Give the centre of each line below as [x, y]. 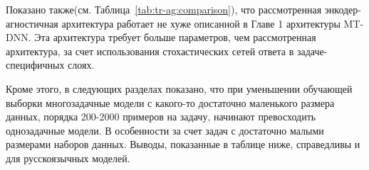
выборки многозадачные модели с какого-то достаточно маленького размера [170, 102]
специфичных [35, 65]
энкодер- [343, 9]
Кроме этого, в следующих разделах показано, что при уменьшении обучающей [179, 88]
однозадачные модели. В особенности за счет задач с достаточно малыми [165, 130]
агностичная [32, 23]
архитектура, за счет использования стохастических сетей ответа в [150, 51]
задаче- [312, 51]
